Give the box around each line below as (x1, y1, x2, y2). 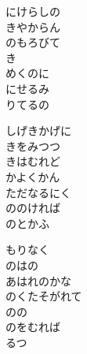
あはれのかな (5, 272, 71, 289)
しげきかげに (5, 122, 71, 139)
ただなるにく (5, 184, 71, 200)
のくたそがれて (5, 288, 82, 304)
